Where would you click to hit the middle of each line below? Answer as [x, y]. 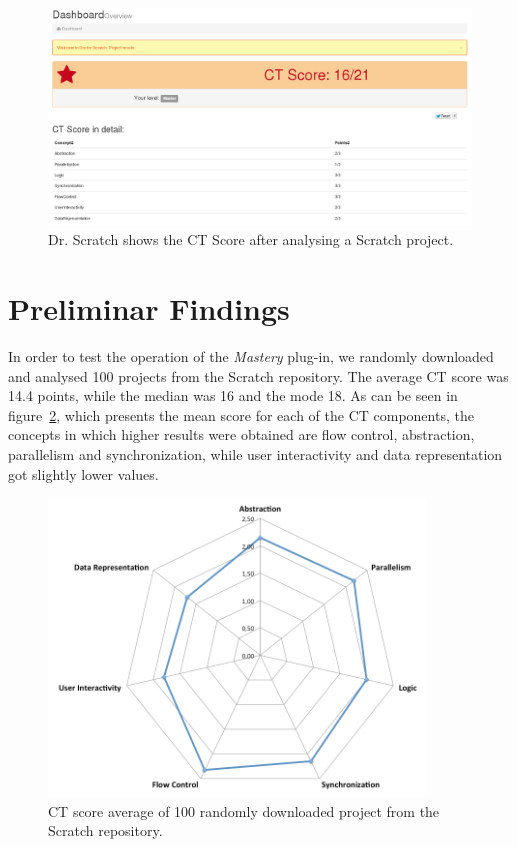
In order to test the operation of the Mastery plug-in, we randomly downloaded [251, 356]
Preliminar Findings [149, 308]
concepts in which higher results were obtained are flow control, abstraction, [241, 434]
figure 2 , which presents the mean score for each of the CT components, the [241, 414]
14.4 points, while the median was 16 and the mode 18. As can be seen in [233, 395]
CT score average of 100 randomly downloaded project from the [244, 810]
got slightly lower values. [83, 473]
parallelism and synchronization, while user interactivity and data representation [255, 454]
